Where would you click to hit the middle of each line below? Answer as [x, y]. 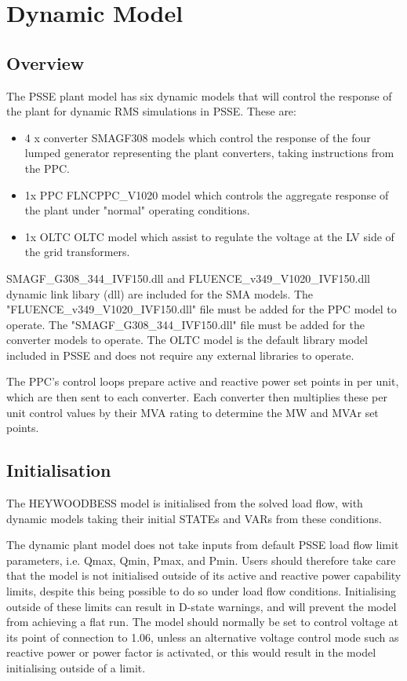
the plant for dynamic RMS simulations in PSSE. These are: [151, 111]
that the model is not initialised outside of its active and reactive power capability [204, 575]
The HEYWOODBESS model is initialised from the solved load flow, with [185, 503]
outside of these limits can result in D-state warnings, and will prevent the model [202, 606]
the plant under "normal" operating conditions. [137, 210]
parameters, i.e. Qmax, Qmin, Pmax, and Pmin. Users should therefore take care [201, 560]
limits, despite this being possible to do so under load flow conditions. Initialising [201, 591]
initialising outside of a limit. [76, 668]
